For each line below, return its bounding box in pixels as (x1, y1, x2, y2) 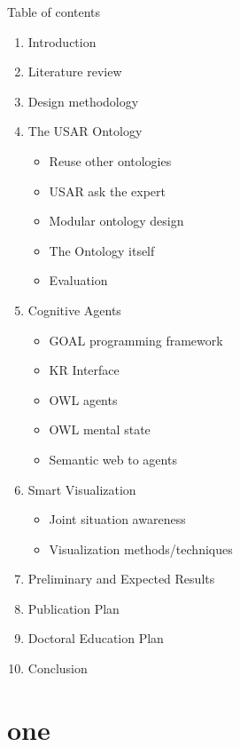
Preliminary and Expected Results (27, 569, 215, 588)
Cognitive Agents (27, 300, 121, 319)
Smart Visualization (27, 480, 136, 498)
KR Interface (49, 361, 120, 379)
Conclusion (27, 659, 88, 678)
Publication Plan (27, 599, 120, 617)
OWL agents (49, 390, 118, 409)
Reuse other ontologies (49, 151, 172, 170)
